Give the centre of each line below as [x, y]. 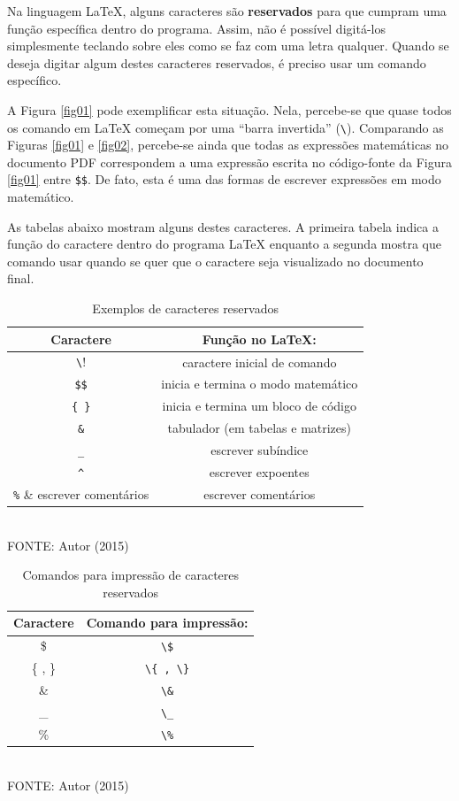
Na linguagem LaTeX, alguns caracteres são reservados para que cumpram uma [227, 11]
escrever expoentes [259, 472]
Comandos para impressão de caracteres [131, 575]
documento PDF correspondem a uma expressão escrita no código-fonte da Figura [229, 162]
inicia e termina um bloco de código [259, 406]
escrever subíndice [260, 450]
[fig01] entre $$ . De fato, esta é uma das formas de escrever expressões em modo [224, 179]
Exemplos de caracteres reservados [185, 308]
